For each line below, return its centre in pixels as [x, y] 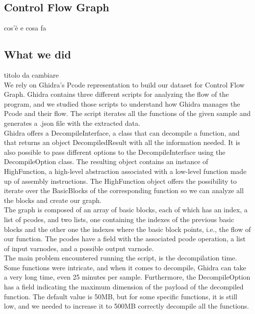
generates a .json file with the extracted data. [72, 123]
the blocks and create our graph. [53, 200]
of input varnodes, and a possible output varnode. [79, 248]
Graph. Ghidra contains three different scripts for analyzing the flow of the [116, 94]
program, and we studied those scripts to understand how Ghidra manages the [122, 103]
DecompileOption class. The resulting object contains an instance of [106, 161]
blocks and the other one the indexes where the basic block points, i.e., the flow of [127, 229]
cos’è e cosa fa [25, 28]
